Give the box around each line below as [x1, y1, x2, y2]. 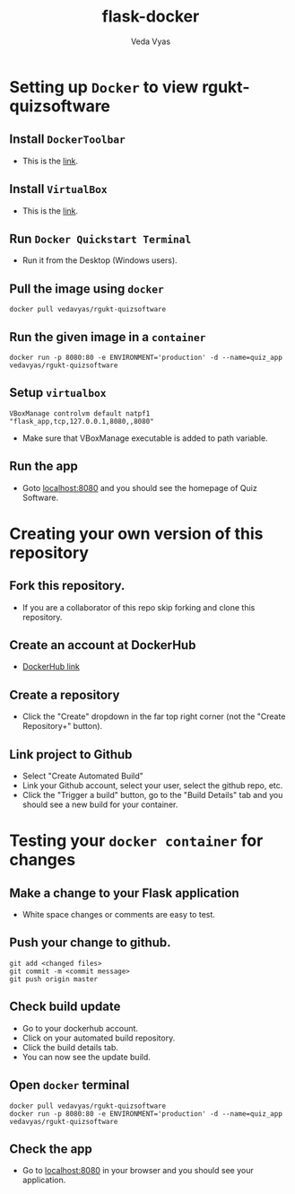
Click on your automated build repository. [22, 1032, 176, 1043]
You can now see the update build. [22, 1051, 151, 1062]
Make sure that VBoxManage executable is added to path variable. [22, 433, 268, 443]
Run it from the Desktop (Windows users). [22, 255, 178, 266]
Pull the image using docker [9, 281, 164, 296]
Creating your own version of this [9, 523, 264, 544]
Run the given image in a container [9, 329, 206, 345]
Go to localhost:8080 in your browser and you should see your [22, 1165, 254, 1176]
